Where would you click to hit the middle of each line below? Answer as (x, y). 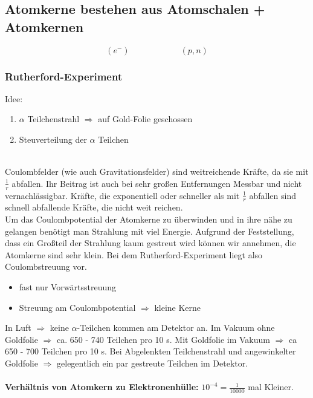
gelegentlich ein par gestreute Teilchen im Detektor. (153, 363)
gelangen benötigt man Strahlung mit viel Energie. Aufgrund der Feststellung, (150, 231)
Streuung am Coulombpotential (77, 307)
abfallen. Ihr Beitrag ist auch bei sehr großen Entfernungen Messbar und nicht (157, 183)
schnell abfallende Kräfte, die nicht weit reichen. (94, 207)
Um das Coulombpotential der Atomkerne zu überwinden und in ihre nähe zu (149, 219)
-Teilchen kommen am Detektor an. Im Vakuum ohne (176, 328)
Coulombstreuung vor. (46, 266)
